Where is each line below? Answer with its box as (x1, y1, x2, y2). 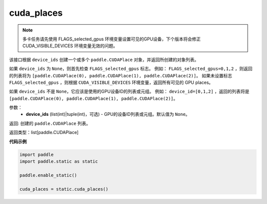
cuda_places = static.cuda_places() (19, 186, 109, 192)
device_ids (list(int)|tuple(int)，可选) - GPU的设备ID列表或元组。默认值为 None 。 (26, 111, 190, 117)
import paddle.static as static (19, 159, 98, 164)
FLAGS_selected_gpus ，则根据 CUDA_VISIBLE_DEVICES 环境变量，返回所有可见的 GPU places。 (9, 79, 214, 85)
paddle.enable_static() (19, 172, 78, 178)
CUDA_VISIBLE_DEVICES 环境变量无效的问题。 (22, 43, 118, 49)
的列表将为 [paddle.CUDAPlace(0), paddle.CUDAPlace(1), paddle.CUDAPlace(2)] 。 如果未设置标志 (9, 72, 232, 78)
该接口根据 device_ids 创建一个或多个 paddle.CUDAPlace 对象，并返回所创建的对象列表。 (9, 57, 199, 63)
